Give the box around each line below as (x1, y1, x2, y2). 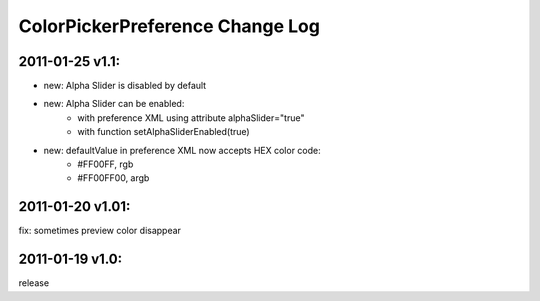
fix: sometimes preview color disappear (18, 225, 182, 237)
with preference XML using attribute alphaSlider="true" (77, 111, 305, 124)
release (18, 277, 50, 289)
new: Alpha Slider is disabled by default (43, 80, 207, 92)
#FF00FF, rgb (77, 158, 134, 170)
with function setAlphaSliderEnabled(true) (77, 126, 250, 138)
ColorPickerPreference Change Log (18, 15, 320, 37)
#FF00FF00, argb (77, 172, 150, 184)
